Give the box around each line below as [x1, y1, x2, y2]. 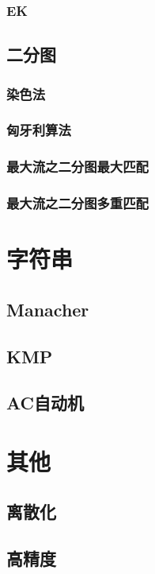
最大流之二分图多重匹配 [6, 193, 149, 213]
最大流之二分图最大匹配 [6, 157, 149, 176]
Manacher [6, 297, 89, 321]
